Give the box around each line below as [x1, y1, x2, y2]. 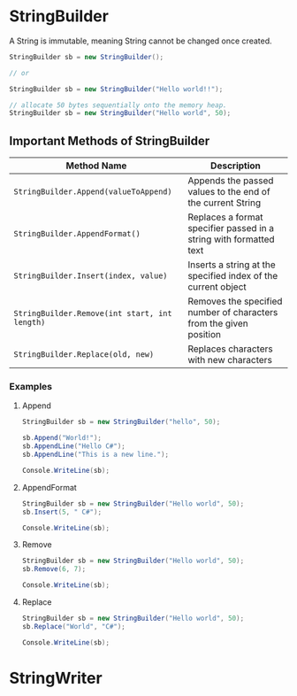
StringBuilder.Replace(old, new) [13, 350, 155, 360]
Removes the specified [187, 295, 283, 307]
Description [210, 159, 261, 172]
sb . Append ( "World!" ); [21, 434, 103, 443]
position [187, 329, 221, 341]
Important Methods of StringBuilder [9, 133, 210, 148]
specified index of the [187, 270, 278, 282]
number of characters [187, 306, 278, 319]
